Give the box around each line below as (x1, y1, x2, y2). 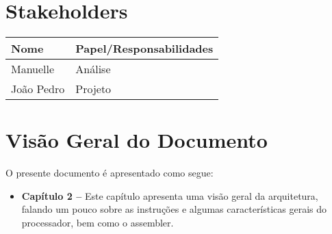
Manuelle (11, 61, 55, 77)
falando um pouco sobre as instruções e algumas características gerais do (21, 202, 327, 216)
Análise (75, 61, 111, 77)
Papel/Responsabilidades (75, 40, 214, 57)
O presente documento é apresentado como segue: (5, 166, 214, 180)
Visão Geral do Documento (5, 126, 268, 154)
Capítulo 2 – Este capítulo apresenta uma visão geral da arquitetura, (21, 188, 318, 203)
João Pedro (11, 81, 65, 97)
